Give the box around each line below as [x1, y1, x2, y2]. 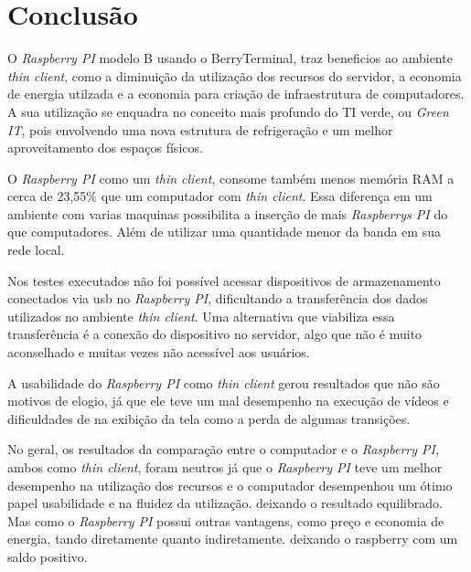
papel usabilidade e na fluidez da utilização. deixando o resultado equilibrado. [7, 493, 443, 513]
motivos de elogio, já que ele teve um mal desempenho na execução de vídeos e [7, 391, 449, 410]
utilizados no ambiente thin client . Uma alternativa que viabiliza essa [7, 306, 395, 325]
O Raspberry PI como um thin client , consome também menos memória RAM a [7, 168, 455, 187]
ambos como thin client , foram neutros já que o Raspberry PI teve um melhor [7, 458, 443, 476]
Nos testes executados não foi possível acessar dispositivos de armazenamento [7, 270, 441, 290]
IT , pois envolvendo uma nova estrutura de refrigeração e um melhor [7, 120, 393, 139]
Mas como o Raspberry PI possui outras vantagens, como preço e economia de [7, 511, 444, 530]
